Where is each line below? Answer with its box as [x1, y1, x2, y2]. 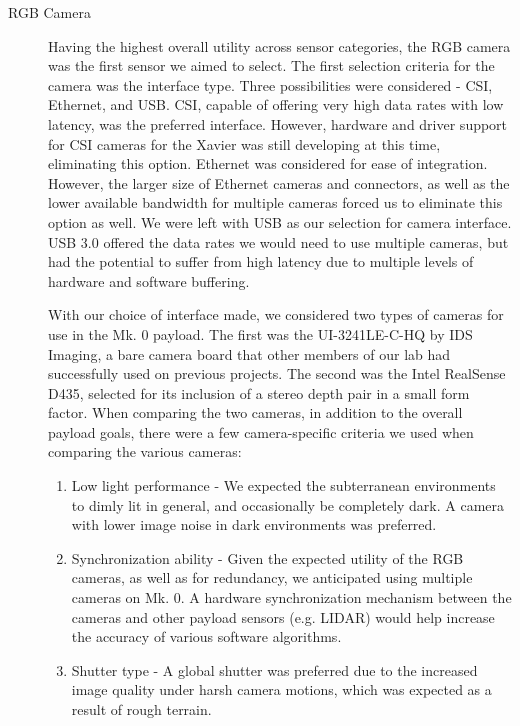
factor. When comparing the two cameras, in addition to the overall [48, 402, 463, 423]
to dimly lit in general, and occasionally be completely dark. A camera [71, 494, 505, 515]
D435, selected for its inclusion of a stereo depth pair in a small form [48, 382, 470, 403]
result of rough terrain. [71, 699, 212, 719]
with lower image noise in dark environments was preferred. [71, 514, 437, 535]
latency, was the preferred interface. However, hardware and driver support [48, 113, 508, 134]
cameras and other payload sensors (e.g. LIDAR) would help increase [71, 606, 495, 627]
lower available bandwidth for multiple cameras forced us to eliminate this [48, 192, 503, 213]
